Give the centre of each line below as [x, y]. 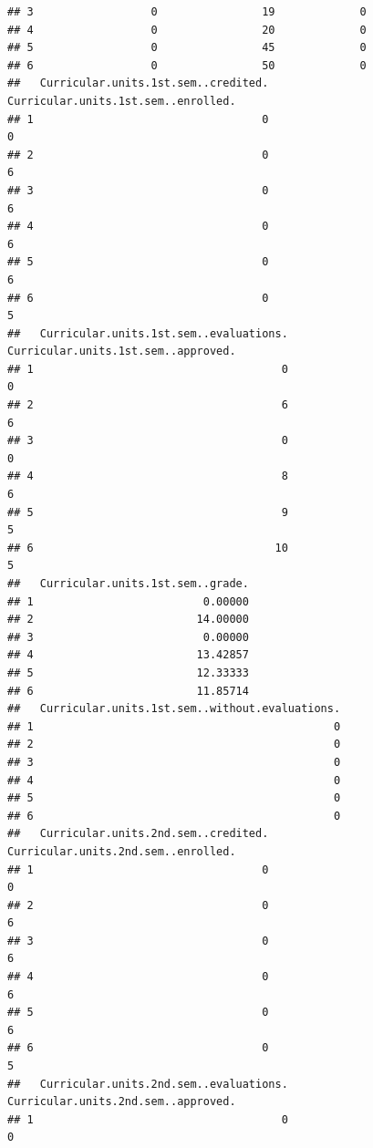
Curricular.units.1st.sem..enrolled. [122, 101]
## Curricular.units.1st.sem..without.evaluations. [174, 709]
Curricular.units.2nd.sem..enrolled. [122, 851]
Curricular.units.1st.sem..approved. [122, 352]
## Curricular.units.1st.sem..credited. [138, 83]
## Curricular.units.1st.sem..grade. [128, 584]
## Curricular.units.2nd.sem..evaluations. [148, 1084]
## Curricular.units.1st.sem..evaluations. [148, 333]
